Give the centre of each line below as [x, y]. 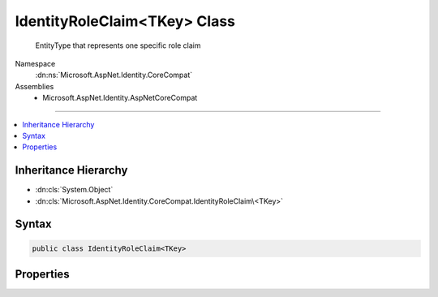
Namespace [35, 63]
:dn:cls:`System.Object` [74, 190]
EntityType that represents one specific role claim [118, 45]
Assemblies [34, 86]
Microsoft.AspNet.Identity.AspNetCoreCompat [120, 98]
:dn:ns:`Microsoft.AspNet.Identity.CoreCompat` [114, 75]
